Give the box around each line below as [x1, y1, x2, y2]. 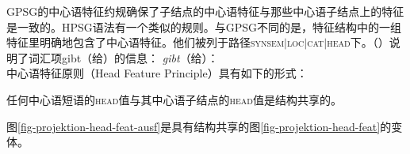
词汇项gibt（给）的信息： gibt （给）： [28, 49, 219, 66]
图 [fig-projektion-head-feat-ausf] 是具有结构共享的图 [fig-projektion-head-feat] [6, 118, 381, 134]
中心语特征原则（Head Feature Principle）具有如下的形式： [6, 65, 308, 81]
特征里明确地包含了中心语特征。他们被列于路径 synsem [6, 34, 285, 51]
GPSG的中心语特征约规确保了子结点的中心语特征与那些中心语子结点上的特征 [6, 3, 404, 19]
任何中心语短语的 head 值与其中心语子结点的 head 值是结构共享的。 [6, 91, 342, 107]
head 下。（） [327, 34, 389, 51]
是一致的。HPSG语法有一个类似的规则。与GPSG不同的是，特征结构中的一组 [6, 18, 402, 35]
